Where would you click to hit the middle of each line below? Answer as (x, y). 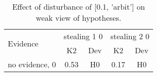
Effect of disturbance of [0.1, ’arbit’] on (79, 7)
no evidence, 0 (32, 64)
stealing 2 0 (130, 36)
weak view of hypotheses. (78, 18)
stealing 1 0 (83, 36)
